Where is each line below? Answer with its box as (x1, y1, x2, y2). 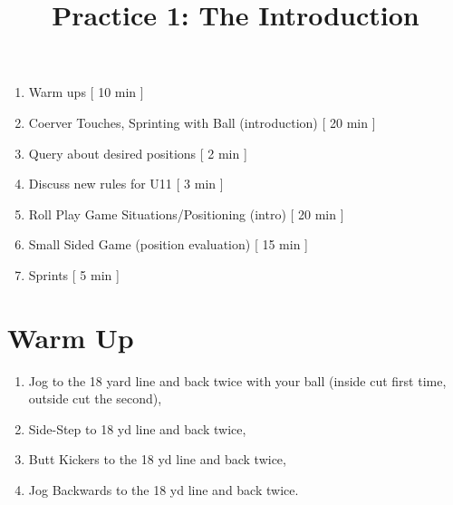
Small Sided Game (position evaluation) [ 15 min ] (28, 235, 308, 254)
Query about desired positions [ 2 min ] (28, 143, 247, 162)
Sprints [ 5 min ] (28, 265, 120, 284)
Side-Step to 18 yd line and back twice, (28, 419, 246, 438)
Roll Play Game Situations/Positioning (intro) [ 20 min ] (28, 204, 344, 223)
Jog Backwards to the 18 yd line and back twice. (28, 481, 299, 500)
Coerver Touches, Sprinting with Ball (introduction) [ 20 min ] (28, 112, 376, 131)
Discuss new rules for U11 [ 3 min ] (28, 174, 224, 193)
